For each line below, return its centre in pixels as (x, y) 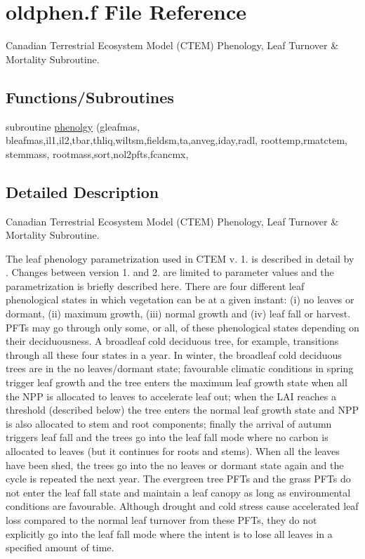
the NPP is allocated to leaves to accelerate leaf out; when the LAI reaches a (171, 396)
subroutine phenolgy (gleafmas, (73, 126)
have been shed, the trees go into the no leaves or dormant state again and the (175, 465)
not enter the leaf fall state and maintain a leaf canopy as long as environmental (178, 492)
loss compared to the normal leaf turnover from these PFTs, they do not (161, 519)
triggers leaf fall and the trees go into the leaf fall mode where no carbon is (167, 437)
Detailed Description (82, 191)
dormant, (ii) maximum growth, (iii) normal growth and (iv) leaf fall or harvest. (178, 314)
